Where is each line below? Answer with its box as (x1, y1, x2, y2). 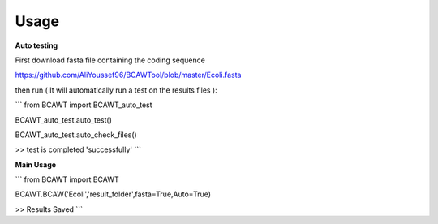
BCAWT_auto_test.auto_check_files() (15, 130, 137, 140)
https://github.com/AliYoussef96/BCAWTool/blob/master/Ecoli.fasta (15, 70, 242, 80)
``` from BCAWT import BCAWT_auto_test (15, 100, 153, 110)
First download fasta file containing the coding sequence (15, 55, 206, 65)
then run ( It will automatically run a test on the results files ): (15, 85, 218, 95)
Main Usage (15, 159, 57, 170)
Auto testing (15, 41, 58, 50)
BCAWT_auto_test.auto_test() (15, 114, 113, 125)
